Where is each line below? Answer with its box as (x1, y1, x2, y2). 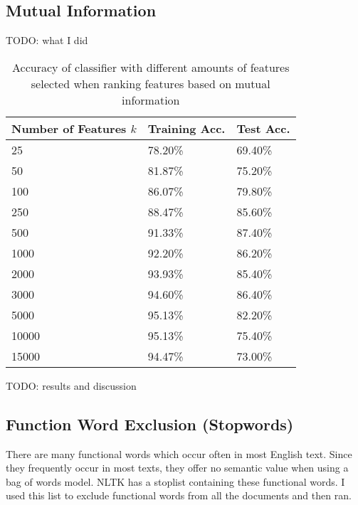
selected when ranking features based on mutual (31, 75, 270, 92)
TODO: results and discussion (6, 378, 137, 393)
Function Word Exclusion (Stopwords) (6, 413, 294, 435)
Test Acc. (236, 119, 290, 137)
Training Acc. (147, 119, 226, 137)
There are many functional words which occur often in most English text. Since (6, 446, 352, 461)
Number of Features (11, 119, 127, 137)
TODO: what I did (6, 33, 88, 48)
